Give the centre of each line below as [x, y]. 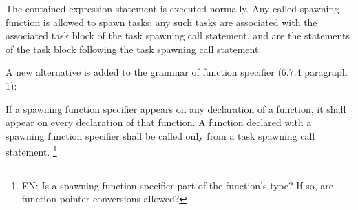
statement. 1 [31, 150]
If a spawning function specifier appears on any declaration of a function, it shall [176, 108]
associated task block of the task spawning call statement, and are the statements [178, 35]
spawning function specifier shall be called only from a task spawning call [160, 135]
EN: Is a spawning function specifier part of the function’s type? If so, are [178, 185]
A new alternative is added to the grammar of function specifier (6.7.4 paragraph [177, 72]
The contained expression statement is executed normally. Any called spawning [172, 8]
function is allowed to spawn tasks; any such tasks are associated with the [161, 22]
